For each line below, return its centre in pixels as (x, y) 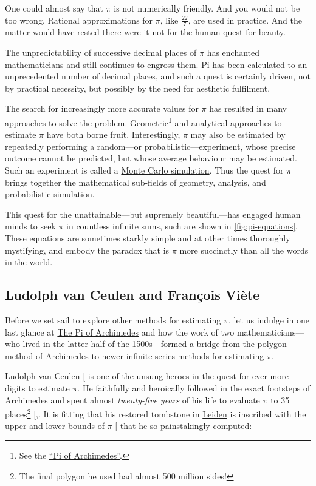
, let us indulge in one (269, 319)
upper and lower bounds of (55, 426)
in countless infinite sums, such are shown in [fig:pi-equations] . (182, 226)
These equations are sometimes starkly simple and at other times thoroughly (148, 238)
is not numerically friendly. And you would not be (207, 8)
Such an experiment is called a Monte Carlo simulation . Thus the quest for (144, 170)
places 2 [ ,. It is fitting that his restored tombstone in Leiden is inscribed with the (156, 413)
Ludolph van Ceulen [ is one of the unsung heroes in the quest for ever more (147, 376)
